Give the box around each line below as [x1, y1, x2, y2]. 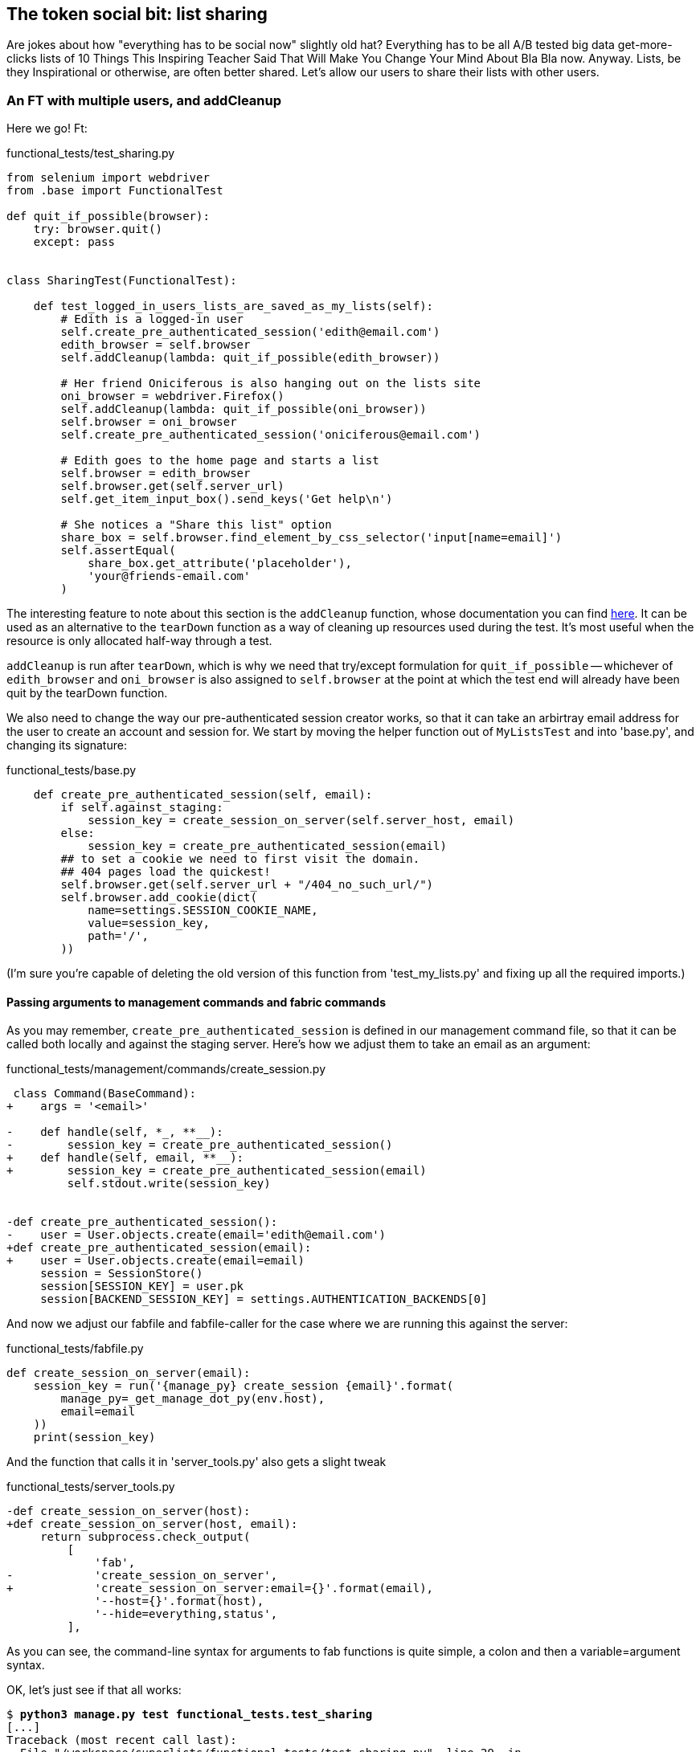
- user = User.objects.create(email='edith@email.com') [6, 1228, 387, 1242]
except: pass [33, 235, 115, 249]
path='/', [88, 929, 149, 943]
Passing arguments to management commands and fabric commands [6, 994, 386, 1009]
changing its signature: [6, 738, 127, 753]
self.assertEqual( [60, 544, 176, 557]
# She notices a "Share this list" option [60, 518, 332, 532]
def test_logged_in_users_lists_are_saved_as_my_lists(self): [33, 300, 434, 313]
